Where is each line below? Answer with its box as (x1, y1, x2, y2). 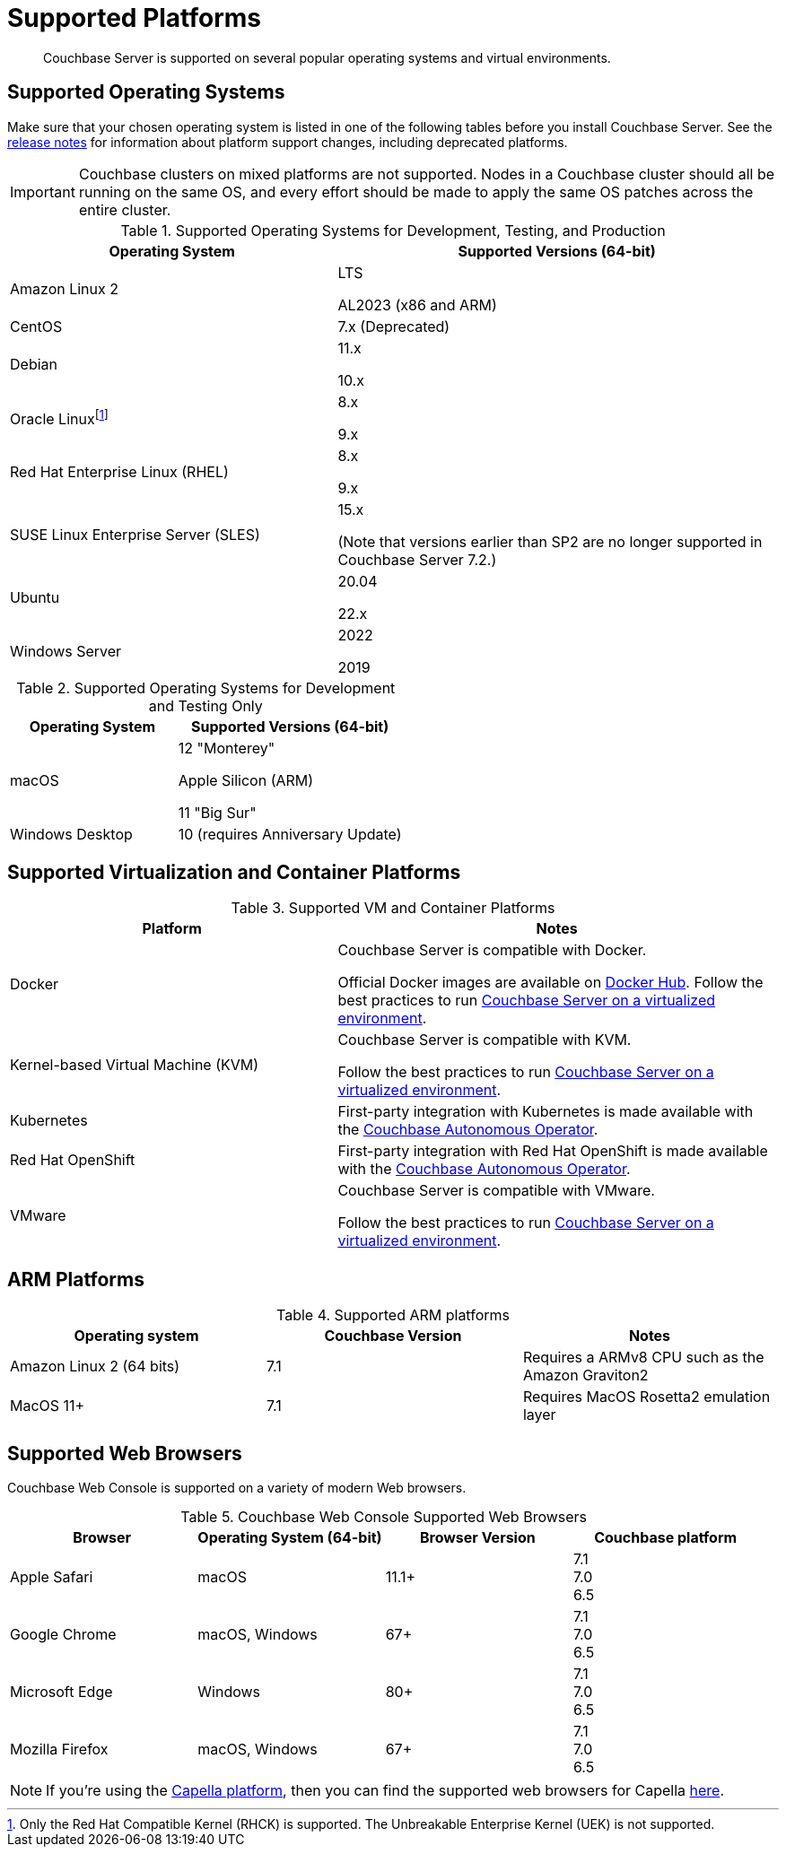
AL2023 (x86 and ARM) (337, 295, 497, 314)
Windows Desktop (10, 824, 133, 843)
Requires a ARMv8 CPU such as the (522, 1348, 764, 1367)
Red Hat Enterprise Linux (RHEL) (10, 462, 229, 481)
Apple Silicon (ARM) (178, 770, 314, 789)
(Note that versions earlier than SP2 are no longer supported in (337, 532, 763, 551)
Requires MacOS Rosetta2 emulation (522, 1388, 771, 1406)
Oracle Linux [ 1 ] (10, 406, 109, 429)
